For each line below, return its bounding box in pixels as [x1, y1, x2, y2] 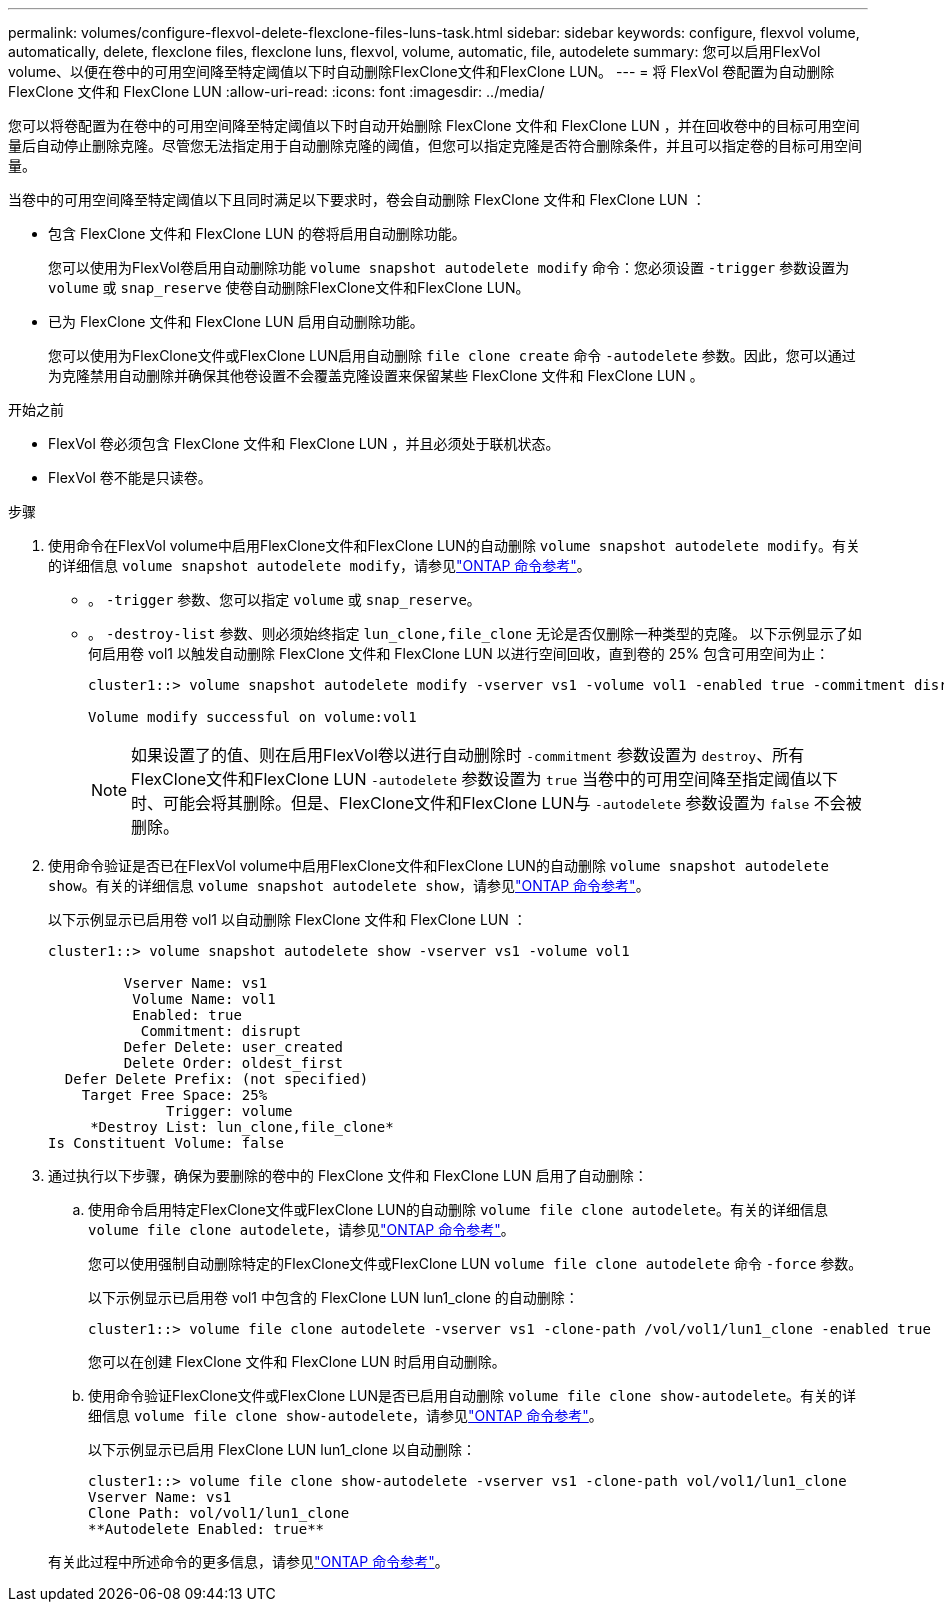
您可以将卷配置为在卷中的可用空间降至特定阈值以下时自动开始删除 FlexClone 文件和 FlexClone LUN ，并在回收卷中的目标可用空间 [8, 117, 860, 134]
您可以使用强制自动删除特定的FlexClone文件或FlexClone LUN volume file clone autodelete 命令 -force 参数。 [88, 1255, 863, 1272]
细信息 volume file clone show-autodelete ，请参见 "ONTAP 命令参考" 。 [88, 1407, 603, 1424]
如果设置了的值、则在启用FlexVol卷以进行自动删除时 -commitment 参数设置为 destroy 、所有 [131, 745, 805, 765]
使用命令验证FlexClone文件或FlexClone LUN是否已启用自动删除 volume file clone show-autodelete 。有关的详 [88, 1387, 857, 1404]
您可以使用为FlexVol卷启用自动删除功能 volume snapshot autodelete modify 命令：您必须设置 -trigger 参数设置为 [48, 259, 850, 276]
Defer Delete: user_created [123, 1039, 344, 1055]
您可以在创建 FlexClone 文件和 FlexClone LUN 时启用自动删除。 [88, 1353, 506, 1370]
